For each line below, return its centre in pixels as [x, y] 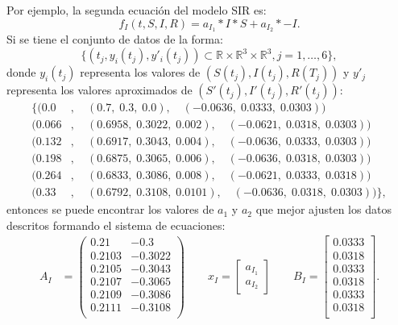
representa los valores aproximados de [99, 90]
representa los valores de [140, 72]
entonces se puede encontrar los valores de [110, 209]
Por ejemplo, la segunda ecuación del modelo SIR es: [137, 10]
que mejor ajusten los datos [323, 209]
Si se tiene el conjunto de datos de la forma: [115, 39]
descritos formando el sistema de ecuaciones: [116, 225]
